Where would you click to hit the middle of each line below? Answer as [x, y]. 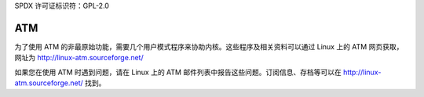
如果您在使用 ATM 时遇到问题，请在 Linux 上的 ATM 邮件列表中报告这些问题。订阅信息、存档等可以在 [178, 72]
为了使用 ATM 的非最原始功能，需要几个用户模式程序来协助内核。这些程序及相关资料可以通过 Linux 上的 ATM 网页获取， [209, 46]
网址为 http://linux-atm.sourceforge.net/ [79, 58]
